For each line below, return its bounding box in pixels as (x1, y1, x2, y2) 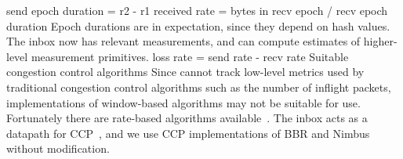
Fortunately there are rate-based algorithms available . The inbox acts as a (6, 110, 368, 126)
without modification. (6, 140, 110, 157)
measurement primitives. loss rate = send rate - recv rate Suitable (31, 48, 349, 64)
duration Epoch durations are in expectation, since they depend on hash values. (6, 17, 390, 34)
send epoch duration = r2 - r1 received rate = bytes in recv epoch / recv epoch (6, 2, 388, 18)
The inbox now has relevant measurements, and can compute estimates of (6, 33, 361, 49)
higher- (363, 33, 398, 49)
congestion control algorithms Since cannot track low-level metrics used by (6, 63, 365, 80)
